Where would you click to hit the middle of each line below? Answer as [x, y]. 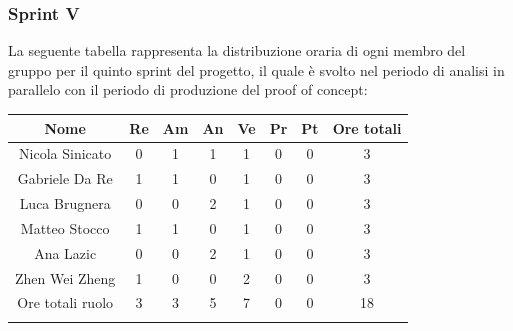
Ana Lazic [65, 252]
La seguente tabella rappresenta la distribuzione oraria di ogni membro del [237, 50]
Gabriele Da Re [65, 178]
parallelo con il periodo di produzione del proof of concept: [188, 89]
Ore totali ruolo [65, 302]
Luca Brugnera [65, 203]
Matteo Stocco [65, 227]
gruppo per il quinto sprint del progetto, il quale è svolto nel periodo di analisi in [256, 69]
